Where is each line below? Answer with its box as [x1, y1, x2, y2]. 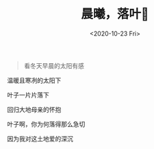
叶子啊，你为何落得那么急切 [7, 119, 86, 128]
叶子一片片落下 [7, 91, 49, 99]
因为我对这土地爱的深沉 [7, 135, 73, 143]
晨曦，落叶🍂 [81, 6, 149, 22]
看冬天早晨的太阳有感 [23, 61, 84, 69]
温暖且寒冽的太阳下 [7, 76, 62, 84]
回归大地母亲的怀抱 [7, 105, 62, 113]
